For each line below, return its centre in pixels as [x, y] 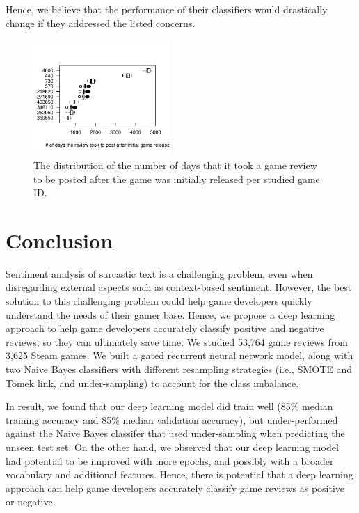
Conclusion [59, 240]
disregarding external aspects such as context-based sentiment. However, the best [179, 287]
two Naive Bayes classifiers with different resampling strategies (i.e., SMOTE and [179, 369]
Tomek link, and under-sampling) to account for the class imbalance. [152, 382]
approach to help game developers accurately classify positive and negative [165, 328]
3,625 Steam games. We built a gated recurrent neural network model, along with [179, 355]
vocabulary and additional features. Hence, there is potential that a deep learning [179, 474]
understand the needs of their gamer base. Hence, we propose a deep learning [170, 314]
